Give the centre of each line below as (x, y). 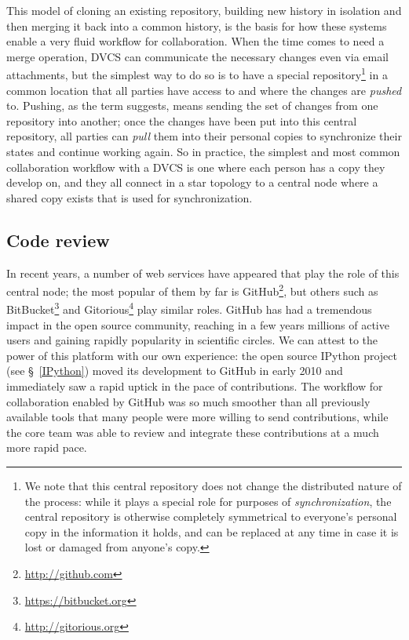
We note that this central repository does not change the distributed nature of (213, 486)
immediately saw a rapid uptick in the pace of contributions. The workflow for (195, 386)
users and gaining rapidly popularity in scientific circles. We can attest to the (192, 340)
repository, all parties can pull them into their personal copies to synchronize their (204, 136)
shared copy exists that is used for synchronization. (130, 197)
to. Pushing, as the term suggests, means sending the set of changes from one (192, 105)
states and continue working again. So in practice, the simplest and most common (203, 151)
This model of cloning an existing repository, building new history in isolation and (204, 10)
